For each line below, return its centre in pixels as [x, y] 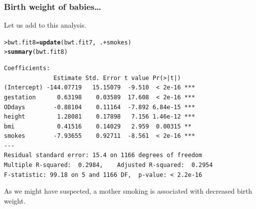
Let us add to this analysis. [45, 25]
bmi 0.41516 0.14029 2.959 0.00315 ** [98, 126]
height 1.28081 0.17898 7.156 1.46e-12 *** [100, 117]
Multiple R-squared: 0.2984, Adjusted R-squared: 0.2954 [108, 165]
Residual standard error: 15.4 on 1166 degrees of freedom [103, 155]
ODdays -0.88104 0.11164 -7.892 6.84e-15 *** [100, 107]
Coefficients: [27, 68]
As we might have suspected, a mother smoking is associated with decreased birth [128, 191]
